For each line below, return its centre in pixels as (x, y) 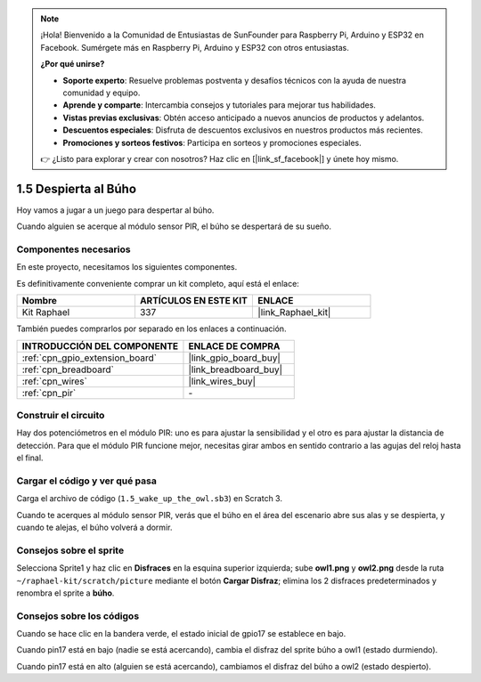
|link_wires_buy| (222, 381)
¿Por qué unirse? (73, 64)
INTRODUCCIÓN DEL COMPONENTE (100, 345)
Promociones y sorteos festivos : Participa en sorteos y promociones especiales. (212, 142)
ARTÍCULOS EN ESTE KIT (194, 301)
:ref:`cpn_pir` (49, 393)
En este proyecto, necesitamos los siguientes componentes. (127, 267)
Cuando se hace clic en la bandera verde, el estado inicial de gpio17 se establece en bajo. (181, 634)
